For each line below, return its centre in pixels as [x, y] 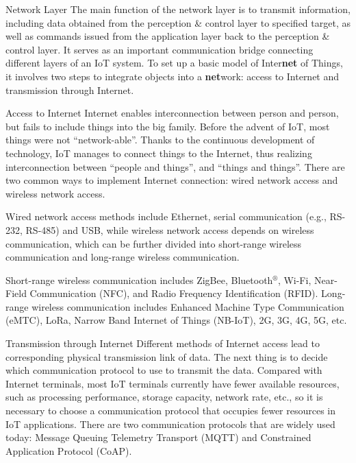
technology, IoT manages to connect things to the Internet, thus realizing [159, 153]
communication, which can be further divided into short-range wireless [154, 243]
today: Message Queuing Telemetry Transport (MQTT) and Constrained [158, 437]
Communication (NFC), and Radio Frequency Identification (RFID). [174, 293]
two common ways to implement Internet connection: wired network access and [172, 180]
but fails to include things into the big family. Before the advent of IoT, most [168, 126]
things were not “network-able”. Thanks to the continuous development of [160, 140]
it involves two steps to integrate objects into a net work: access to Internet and [173, 76]
